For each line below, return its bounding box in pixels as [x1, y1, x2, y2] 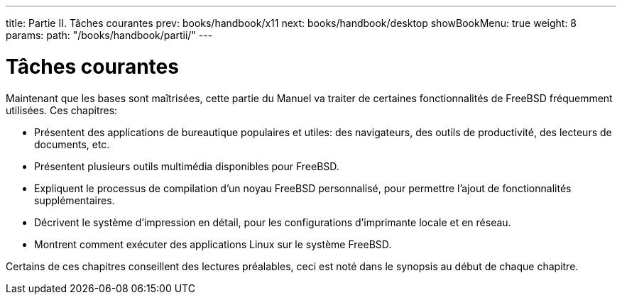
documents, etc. [34, 138, 110, 150]
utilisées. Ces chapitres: [6, 104, 118, 116]
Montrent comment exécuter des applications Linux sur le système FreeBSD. [34, 238, 392, 250]
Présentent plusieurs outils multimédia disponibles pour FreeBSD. [34, 160, 339, 172]
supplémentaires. [34, 194, 115, 206]
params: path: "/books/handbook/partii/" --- [6, 29, 213, 41]
